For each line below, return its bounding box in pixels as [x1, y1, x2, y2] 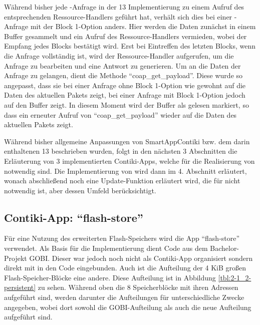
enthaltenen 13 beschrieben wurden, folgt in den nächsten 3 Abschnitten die [4, 146, 237, 156]
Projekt [4, 252, 27, 263]
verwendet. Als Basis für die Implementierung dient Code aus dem [4, 243, 208, 253]
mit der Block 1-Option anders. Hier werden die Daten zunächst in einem [30, 21, 256, 32]
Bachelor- [210, 243, 239, 253]
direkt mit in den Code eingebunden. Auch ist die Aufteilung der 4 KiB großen [4, 262, 246, 273]
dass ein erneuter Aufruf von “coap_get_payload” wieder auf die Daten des [4, 109, 237, 120]
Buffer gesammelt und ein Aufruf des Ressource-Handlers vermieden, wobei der [4, 31, 247, 41]
